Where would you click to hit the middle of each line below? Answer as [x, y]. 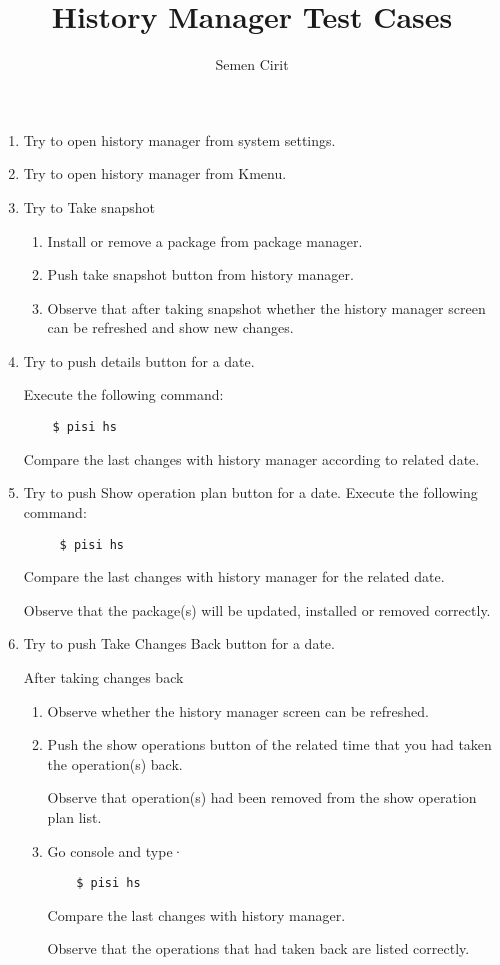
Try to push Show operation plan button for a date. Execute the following [250, 492]
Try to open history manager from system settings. [179, 139]
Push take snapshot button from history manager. [200, 274]
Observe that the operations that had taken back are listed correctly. [258, 948]
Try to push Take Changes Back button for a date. [179, 643]
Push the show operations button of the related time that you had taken [269, 744]
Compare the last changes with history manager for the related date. [234, 576]
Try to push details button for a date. [139, 360]
